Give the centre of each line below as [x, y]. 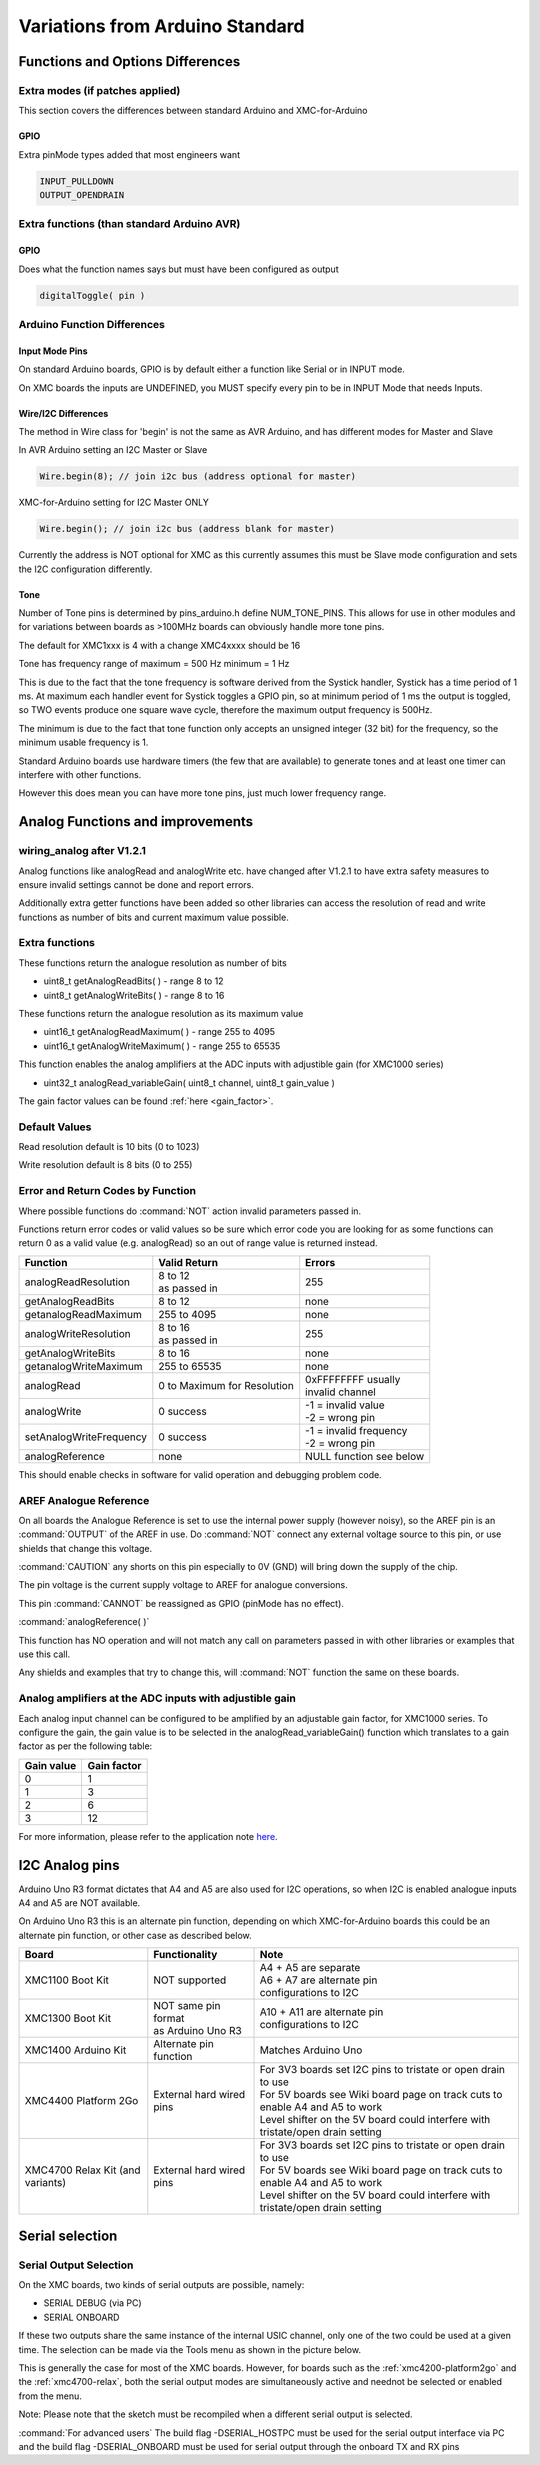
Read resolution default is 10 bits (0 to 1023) [109, 1147]
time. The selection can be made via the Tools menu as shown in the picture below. [190, 2349]
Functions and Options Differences [129, 61]
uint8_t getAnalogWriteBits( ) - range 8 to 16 [134, 995]
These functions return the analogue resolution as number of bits [152, 962]
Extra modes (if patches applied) [99, 90]
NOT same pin [187, 2006]
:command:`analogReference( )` [84, 1622]
